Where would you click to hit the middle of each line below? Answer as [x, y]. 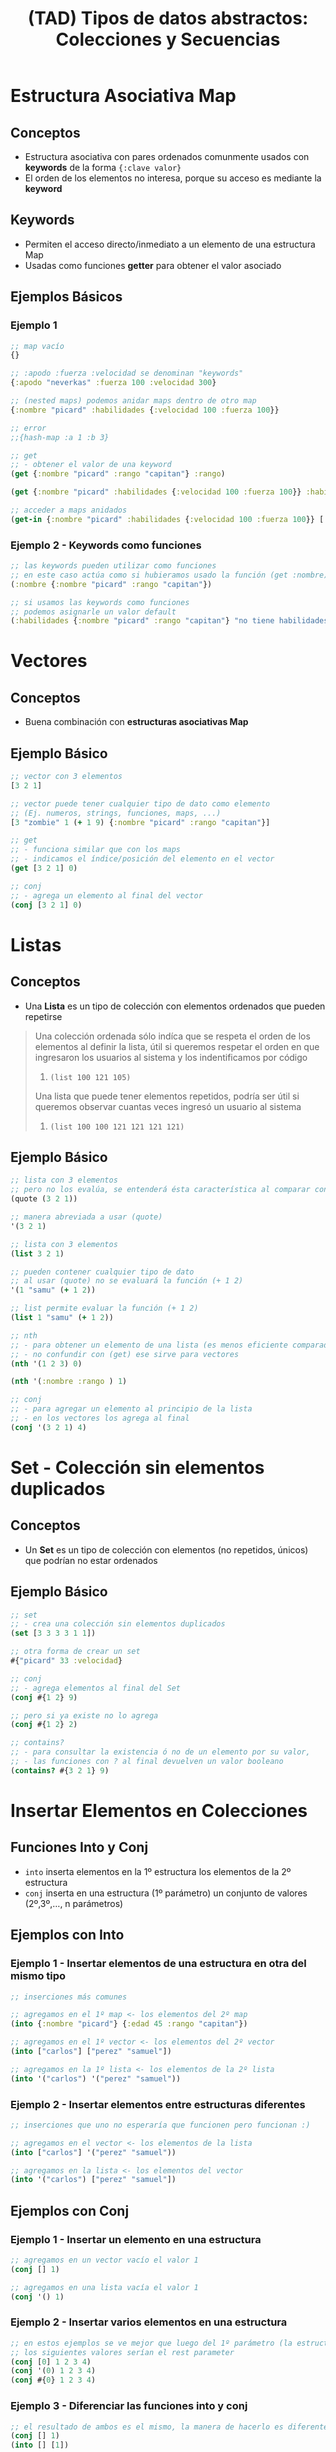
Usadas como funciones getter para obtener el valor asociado [153, 265]
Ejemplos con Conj [70, 2210]
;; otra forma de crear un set [75, 1652]
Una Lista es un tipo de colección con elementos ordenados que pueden [175, 1006]
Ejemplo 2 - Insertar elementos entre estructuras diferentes [158, 2104]
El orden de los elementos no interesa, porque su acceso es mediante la [173, 178]
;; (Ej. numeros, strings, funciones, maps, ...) [116, 813]
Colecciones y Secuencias [168, 39]
